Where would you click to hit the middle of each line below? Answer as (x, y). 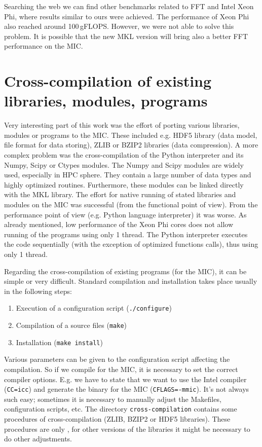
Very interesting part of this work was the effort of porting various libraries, (122, 125)
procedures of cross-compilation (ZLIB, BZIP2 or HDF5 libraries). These (117, 419)
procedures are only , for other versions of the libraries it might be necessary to (127, 429)
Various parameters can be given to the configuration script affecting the (117, 359)
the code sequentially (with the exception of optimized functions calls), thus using (131, 244)
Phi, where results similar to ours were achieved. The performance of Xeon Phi (127, 16)
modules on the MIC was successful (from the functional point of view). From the (131, 204)
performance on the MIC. (44, 46)
